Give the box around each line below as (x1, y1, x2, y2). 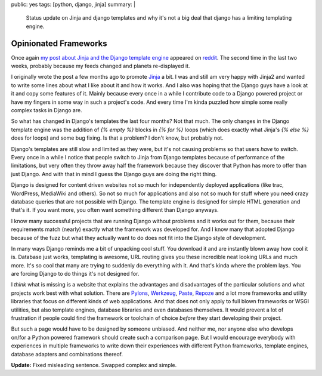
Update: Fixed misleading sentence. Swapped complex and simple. (11, 361, 177, 368)
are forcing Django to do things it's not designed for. (11, 270, 140, 278)
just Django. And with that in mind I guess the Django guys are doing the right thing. (11, 170, 217, 177)
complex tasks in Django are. (11, 107, 83, 114)
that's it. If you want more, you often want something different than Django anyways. (11, 207, 219, 214)
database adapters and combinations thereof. (11, 350, 123, 357)
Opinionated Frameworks (11, 38, 107, 48)
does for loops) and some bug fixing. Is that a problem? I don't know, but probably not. (11, 134, 224, 141)
